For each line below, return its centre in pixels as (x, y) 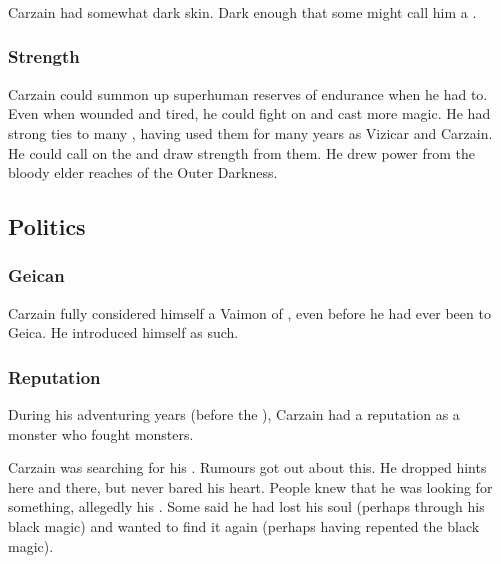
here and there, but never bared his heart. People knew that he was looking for (250, 486)
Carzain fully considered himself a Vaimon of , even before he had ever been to (249, 312)
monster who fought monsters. (101, 433)
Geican (36, 275)
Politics (47, 226)
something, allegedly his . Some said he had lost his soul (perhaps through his (246, 506)
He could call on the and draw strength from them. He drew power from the (241, 152)
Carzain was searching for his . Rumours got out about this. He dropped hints (247, 467)
